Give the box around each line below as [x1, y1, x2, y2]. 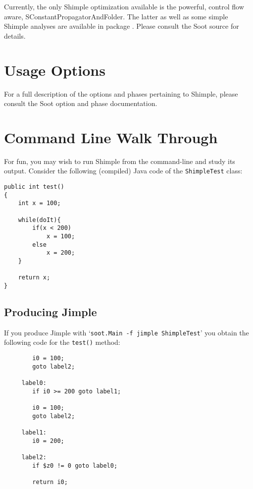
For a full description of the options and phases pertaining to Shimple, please [4, 88, 238, 99]
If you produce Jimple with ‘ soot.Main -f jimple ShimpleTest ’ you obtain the [4, 327, 249, 337]
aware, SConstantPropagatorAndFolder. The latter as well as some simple [4, 11, 228, 21]
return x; [18, 274, 51, 281]
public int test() [4, 183, 64, 191]
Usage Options [4, 59, 105, 80]
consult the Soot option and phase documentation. [4, 98, 157, 109]
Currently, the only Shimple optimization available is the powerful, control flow [4, 1, 244, 11]
